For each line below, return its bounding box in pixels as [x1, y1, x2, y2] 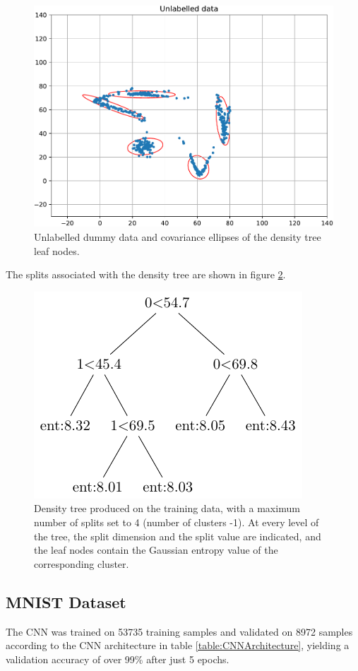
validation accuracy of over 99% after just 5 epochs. [6, 651, 229, 666]
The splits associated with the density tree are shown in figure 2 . [6, 267, 286, 282]
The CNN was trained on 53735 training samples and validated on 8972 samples [6, 624, 353, 639]
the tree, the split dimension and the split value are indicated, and [34, 528, 321, 543]
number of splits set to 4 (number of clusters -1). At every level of [34, 515, 319, 530]
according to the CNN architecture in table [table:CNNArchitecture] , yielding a [6, 638, 350, 653]
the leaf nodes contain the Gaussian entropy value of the [34, 542, 278, 557]
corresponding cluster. [34, 556, 129, 571]
